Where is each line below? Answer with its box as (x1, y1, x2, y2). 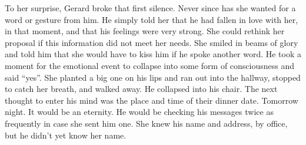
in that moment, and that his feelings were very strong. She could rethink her (5, 25, 285, 37)
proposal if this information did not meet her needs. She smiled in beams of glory (5, 36, 298, 48)
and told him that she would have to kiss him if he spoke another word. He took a (5, 48, 301, 60)
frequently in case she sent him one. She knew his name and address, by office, (5, 117, 288, 129)
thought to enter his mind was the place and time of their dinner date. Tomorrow (5, 94, 298, 106)
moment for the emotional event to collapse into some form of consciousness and (5, 59, 295, 71)
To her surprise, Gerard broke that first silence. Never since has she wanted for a (5, 2, 296, 14)
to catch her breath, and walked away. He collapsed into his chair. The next (5, 83, 278, 95)
